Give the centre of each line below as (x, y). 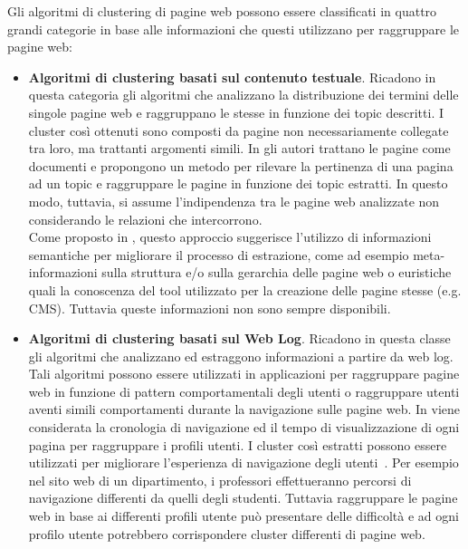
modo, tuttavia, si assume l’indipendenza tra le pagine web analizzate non (234, 201)
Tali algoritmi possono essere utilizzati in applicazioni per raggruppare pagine (244, 374)
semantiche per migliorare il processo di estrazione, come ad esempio (219, 254)
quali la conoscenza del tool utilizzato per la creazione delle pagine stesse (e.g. (245, 289)
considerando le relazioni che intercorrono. (145, 219)
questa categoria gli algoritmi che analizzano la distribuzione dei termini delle (244, 95)
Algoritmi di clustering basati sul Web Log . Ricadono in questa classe (239, 338)
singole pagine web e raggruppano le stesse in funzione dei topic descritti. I (236, 112)
